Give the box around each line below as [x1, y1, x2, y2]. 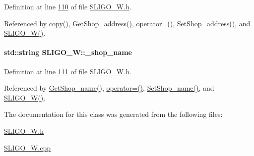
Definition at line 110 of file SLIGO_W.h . [4, 1, 131, 11]
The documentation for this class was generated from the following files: [4, 109, 223, 119]
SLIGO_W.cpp [4, 142, 51, 153]
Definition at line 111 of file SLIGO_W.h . [4, 66, 131, 76]
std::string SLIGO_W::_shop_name [4, 47, 132, 57]
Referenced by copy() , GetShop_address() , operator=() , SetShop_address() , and [4, 18, 251, 28]
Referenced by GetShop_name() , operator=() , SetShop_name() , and [4, 83, 214, 93]
